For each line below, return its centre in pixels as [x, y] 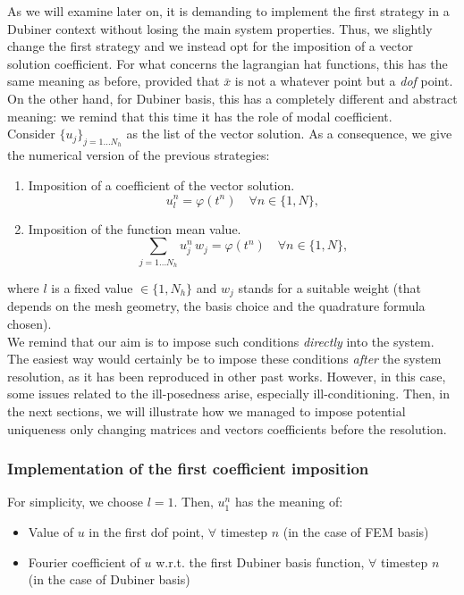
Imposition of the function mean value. [135, 228]
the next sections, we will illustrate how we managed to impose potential [207, 411]
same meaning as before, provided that [114, 81]
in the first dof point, [147, 532]
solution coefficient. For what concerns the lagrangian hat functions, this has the [228, 63]
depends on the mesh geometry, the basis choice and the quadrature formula [216, 306]
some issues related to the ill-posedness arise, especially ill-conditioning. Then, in [229, 394]
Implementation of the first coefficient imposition [188, 469]
